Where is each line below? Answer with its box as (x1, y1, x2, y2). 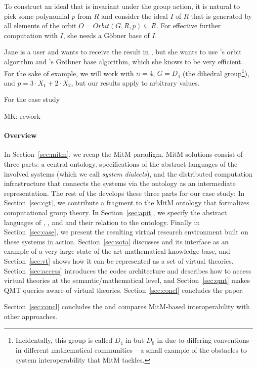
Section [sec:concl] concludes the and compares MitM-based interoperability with (4, 301, 250, 312)
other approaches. (4, 311, 57, 321)
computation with (4, 30, 58, 40)
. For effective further (156, 20, 221, 31)
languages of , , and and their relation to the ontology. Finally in (4, 217, 200, 227)
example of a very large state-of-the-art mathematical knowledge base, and (4, 246, 230, 256)
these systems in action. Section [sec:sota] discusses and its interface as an (4, 236, 229, 246)
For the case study (4, 94, 60, 104)
